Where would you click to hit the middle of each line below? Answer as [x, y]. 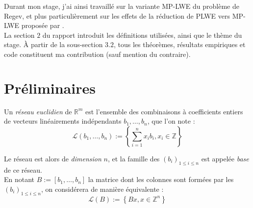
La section [19, 35]
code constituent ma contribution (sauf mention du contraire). [97, 54]
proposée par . [43, 25]
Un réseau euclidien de [38, 111]
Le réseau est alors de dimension [53, 158]
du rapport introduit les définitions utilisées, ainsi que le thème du [142, 35]
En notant [19, 179]
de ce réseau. [23, 169]
